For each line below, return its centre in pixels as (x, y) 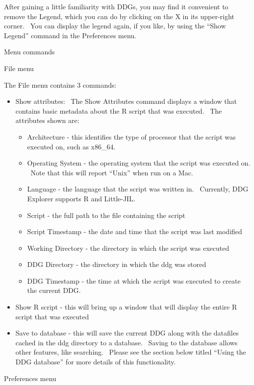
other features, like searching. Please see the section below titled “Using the (131, 352)
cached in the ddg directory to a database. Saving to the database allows (127, 342)
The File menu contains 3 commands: (60, 84)
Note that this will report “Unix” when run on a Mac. (112, 172)
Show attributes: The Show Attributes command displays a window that (126, 101)
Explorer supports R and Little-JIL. (81, 198)
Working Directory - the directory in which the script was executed (128, 248)
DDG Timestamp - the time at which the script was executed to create (134, 280)
